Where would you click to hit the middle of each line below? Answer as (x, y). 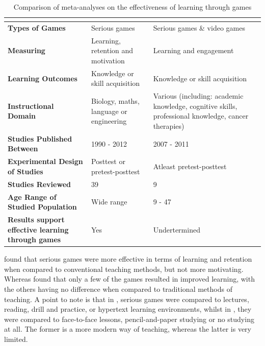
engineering (109, 121)
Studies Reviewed (39, 184)
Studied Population (42, 207)
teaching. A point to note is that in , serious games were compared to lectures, (127, 299)
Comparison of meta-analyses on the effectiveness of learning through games (132, 7)
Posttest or (108, 161)
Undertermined (177, 229)
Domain (22, 116)
